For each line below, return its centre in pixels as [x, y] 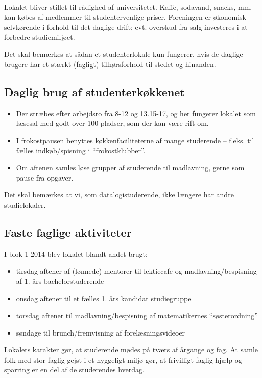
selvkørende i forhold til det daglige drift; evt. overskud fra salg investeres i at [126, 27]
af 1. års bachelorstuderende [60, 281]
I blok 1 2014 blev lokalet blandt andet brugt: [76, 253]
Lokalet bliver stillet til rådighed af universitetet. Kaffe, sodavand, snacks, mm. [128, 7]
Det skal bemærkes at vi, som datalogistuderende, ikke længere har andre [119, 195]
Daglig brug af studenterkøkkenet [94, 91]
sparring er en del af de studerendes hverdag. [74, 370]
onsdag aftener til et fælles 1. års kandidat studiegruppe [104, 298]
